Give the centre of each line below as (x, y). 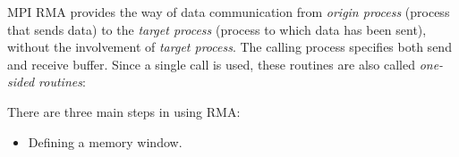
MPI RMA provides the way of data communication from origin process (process (229, 12)
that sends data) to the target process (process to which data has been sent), (217, 29)
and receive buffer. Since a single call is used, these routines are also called (211, 64)
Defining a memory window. (105, 141)
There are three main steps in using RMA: (124, 111)
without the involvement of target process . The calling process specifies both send (229, 47)
